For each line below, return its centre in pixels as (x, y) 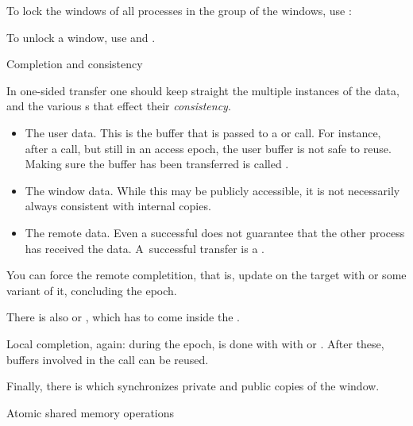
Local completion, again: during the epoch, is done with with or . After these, (195, 343)
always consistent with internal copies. (118, 206)
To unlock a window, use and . (81, 37)
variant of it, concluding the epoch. (92, 290)
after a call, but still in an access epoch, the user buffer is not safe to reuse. (208, 148)
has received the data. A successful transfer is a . (145, 248)
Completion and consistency (75, 64)
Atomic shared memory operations (91, 412)
